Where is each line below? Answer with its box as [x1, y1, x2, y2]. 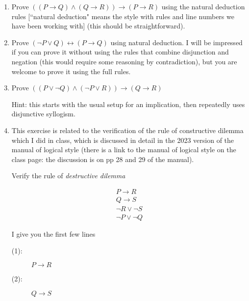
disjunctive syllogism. [11, 109, 75, 119]
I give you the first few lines [11, 229, 96, 239]
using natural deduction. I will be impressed [110, 37, 243, 47]
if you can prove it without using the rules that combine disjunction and [11, 47, 229, 57]
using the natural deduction [161, 1, 245, 11]
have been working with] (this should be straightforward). [11, 21, 185, 31]
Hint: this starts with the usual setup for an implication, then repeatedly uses [11, 99, 245, 109]
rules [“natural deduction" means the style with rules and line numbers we [11, 11, 234, 21]
